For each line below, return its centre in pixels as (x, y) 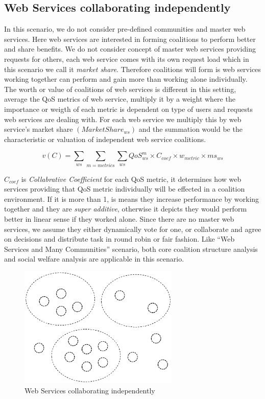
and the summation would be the (190, 129)
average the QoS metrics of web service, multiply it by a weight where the (120, 99)
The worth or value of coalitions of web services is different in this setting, (120, 89)
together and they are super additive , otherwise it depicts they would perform (126, 209)
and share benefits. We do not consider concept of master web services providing (130, 49)
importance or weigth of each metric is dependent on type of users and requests (129, 109)
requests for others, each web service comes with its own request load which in (127, 58)
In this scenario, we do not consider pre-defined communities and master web (125, 29)
